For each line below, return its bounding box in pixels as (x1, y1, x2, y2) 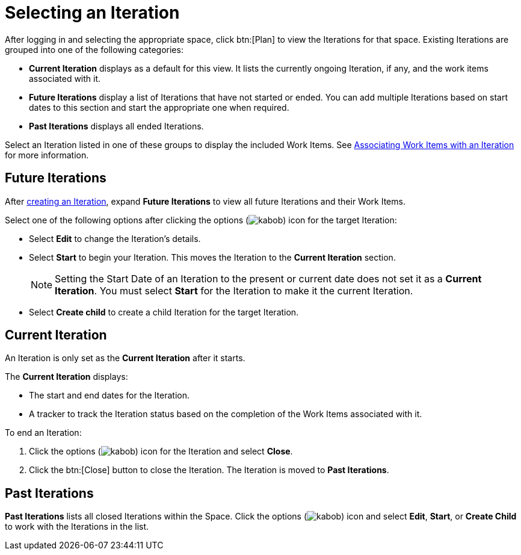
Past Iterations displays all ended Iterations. (29, 120, 204, 131)
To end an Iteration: (5, 427, 82, 438)
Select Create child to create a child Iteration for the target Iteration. (29, 306, 299, 317)
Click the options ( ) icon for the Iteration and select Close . (29, 446, 293, 457)
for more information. (5, 149, 89, 160)
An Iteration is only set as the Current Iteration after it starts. (5, 353, 245, 364)
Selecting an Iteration (5, 2, 180, 23)
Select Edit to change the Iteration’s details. (29, 233, 201, 244)
